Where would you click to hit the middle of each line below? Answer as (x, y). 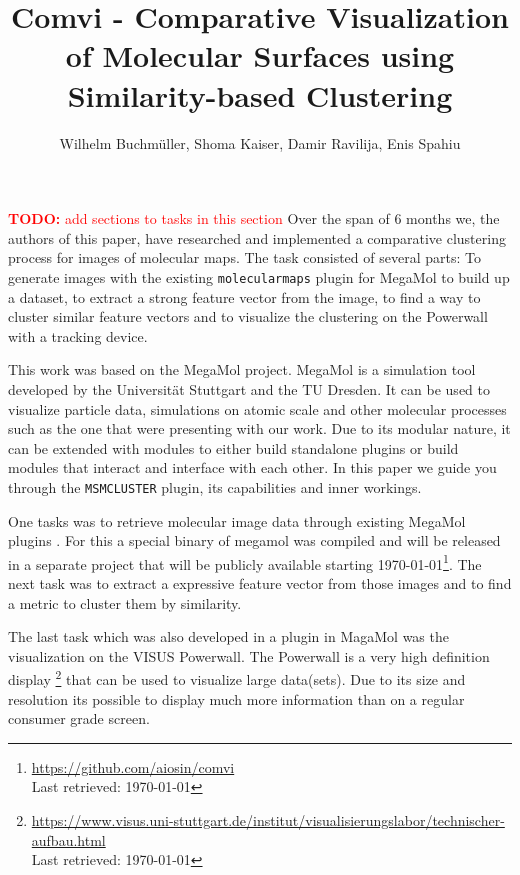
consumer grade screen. (79, 718)
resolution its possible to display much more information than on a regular (236, 698)
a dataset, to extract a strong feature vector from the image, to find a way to (244, 296)
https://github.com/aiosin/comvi (133, 766)
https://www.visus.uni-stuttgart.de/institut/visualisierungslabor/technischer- (268, 819)
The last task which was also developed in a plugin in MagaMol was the (228, 636)
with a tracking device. (78, 335)
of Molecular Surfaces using (260, 55)
